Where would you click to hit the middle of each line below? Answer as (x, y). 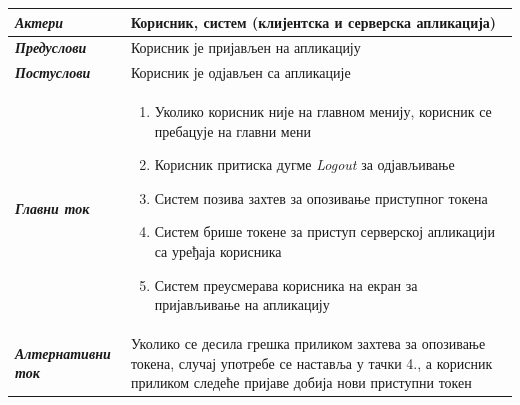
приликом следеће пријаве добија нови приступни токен (301, 382)
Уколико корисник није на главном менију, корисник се (323, 111)
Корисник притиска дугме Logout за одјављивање (304, 164)
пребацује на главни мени (232, 130)
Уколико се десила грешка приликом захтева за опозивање (308, 343)
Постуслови (53, 72)
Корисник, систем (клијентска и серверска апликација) (313, 21)
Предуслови (51, 47)
